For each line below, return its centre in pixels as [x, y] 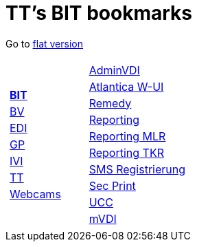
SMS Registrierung [137, 169]
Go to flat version [44, 43]
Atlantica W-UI [126, 86]
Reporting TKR [126, 152]
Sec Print [112, 185]
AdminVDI [114, 70]
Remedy [110, 103]
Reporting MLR [127, 136]
